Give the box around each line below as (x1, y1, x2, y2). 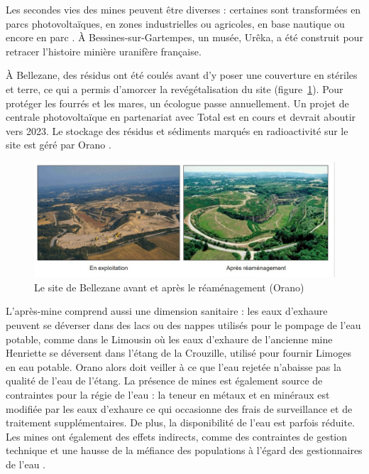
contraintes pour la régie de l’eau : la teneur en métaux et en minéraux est (6, 387, 330, 402)
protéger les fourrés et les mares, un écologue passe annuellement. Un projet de (6, 95, 349, 110)
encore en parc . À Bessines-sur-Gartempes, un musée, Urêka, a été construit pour (6, 30, 363, 45)
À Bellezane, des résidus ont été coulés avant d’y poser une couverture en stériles (6, 68, 358, 82)
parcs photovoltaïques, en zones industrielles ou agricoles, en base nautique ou (6, 16, 345, 31)
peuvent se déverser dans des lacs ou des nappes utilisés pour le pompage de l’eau (6, 318, 361, 333)
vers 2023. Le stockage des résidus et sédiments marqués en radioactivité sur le (6, 123, 348, 138)
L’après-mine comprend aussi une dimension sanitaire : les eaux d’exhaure (6, 303, 328, 318)
